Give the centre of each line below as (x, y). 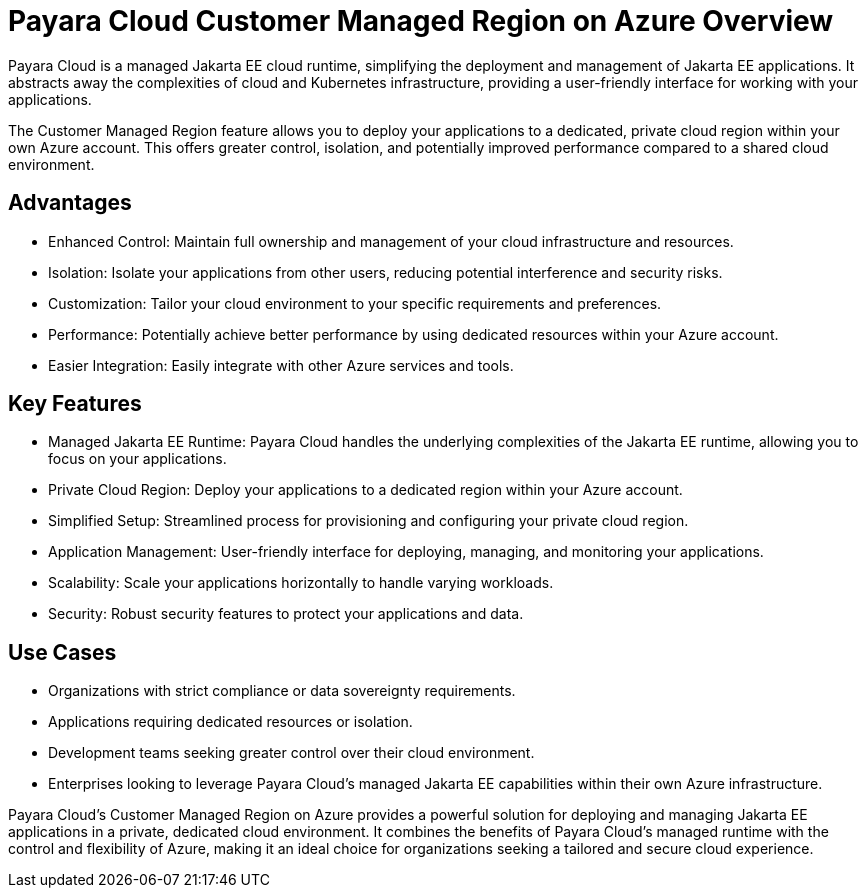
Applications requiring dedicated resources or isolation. (230, 722)
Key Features (75, 404)
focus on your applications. (137, 459)
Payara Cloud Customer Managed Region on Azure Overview (421, 21)
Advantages (70, 203)
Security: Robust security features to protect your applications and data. (286, 614)
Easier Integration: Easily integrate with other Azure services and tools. (281, 365)
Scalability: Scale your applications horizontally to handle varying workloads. (301, 583)
